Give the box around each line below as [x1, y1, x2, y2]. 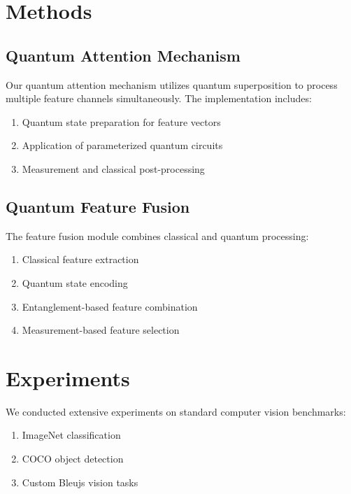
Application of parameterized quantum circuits [22, 138, 223, 153]
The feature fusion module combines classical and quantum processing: [6, 228, 309, 243]
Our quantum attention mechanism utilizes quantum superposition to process [6, 77, 338, 92]
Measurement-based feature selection [22, 323, 180, 337]
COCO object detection [22, 451, 124, 466]
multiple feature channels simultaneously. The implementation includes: [6, 91, 312, 106]
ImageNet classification [22, 428, 121, 442]
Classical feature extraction [22, 252, 139, 267]
